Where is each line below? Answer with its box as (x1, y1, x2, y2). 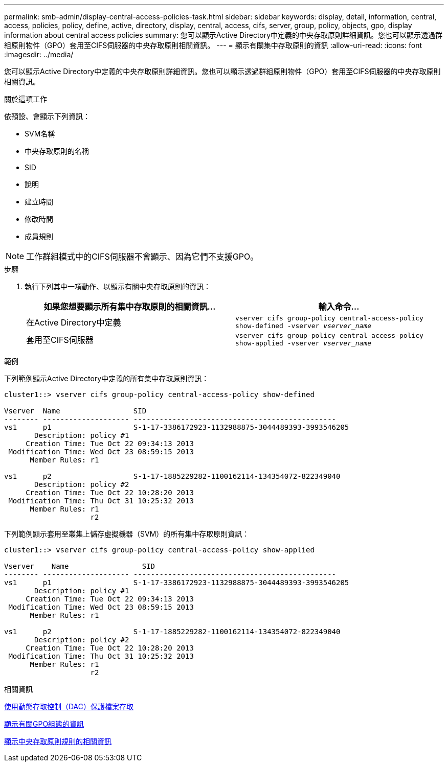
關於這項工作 (4, 95, 47, 103)
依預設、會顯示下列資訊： (4, 112, 90, 121)
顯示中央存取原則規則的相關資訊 (4, 737, 111, 746)
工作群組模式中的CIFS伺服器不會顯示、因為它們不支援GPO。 (26, 251, 259, 262)
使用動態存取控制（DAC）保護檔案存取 (4, 702, 134, 711)
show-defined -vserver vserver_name (235, 322, 372, 330)
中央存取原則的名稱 (25, 147, 89, 155)
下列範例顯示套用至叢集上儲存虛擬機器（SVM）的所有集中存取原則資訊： (4, 529, 250, 538)
